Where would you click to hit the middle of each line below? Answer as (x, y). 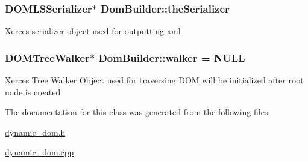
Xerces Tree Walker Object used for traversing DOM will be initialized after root (154, 80)
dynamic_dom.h (35, 132)
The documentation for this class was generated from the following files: (138, 112)
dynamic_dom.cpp (39, 152)
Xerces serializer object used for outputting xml (93, 31)
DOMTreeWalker (47, 57)
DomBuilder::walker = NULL (172, 57)
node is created (33, 91)
